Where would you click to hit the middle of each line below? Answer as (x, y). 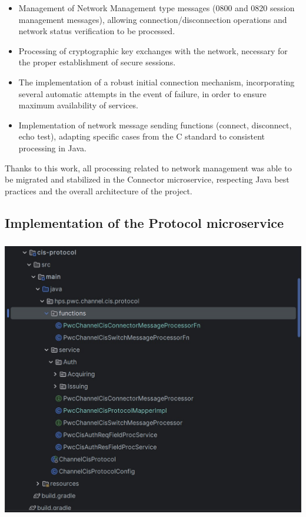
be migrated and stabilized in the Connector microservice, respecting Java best (147, 179)
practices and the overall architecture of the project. (99, 190)
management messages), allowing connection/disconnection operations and (153, 19)
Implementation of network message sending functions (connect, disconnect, (155, 125)
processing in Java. (52, 148)
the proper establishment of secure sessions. (97, 62)
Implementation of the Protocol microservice (144, 222)
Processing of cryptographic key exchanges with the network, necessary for (153, 50)
